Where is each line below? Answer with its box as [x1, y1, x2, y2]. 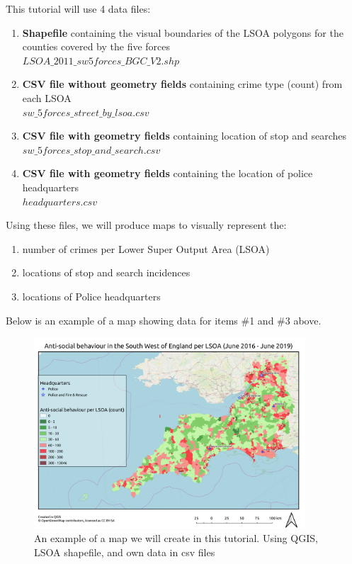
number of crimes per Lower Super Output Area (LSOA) [22, 241, 270, 256]
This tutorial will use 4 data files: [6, 1, 151, 16]
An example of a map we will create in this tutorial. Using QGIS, [34, 531, 318, 546]
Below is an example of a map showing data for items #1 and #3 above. [6, 312, 322, 327]
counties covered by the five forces [22, 39, 171, 54]
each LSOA [22, 90, 72, 105]
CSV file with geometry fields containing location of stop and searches [22, 128, 347, 143]
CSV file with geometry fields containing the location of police [22, 166, 313, 181]
